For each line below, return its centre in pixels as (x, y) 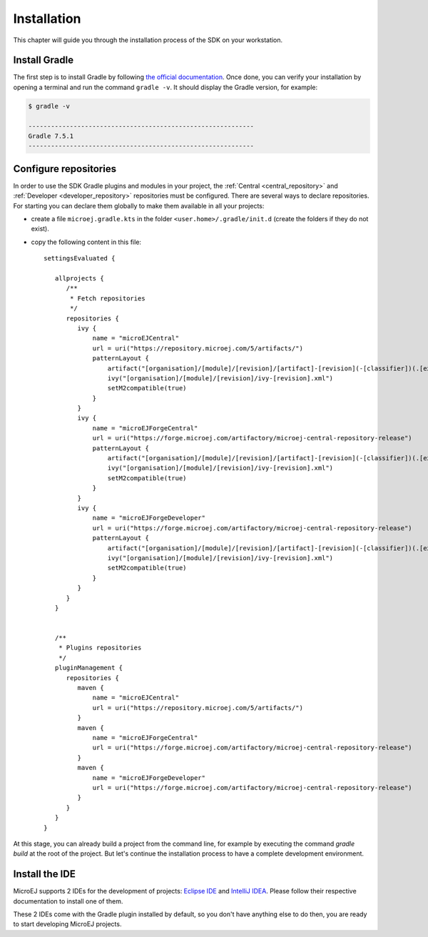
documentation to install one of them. (68, 901)
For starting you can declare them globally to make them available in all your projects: (139, 206)
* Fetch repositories (108, 298)
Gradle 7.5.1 (51, 136)
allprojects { (79, 279)
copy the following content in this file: (86, 242)
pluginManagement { (89, 668)
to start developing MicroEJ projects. (67, 924)
